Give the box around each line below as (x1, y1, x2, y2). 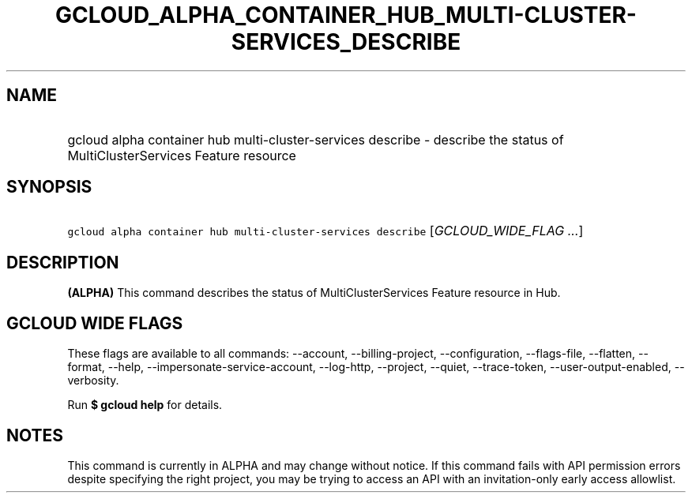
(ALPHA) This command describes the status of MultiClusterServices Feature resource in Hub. (67, 286, 561, 300)
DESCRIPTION (6, 252, 119, 272)
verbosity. (67, 373, 119, 388)
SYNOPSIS (6, 177, 92, 197)
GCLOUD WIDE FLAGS (6, 313, 183, 333)
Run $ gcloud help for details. (67, 398, 223, 412)
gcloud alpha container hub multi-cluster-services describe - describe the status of (67, 131, 564, 148)
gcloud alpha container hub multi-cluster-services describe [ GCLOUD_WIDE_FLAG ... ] (67, 223, 584, 239)
